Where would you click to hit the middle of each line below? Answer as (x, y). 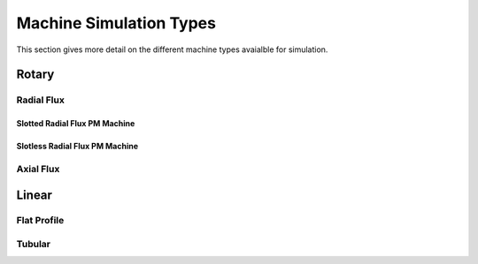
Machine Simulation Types (116, 23)
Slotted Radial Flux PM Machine (76, 124)
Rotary (35, 75)
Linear (35, 195)
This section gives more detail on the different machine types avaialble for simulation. (172, 49)
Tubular (33, 245)
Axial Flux (38, 169)
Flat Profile (40, 221)
